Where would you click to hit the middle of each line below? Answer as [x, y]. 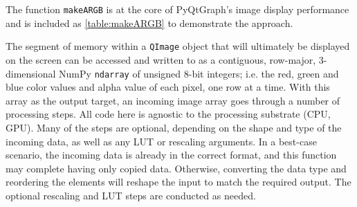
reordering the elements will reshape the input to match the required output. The [178, 182]
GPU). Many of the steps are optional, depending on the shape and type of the [174, 127]
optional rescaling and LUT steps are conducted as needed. [131, 195]
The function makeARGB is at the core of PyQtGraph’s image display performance [177, 9]
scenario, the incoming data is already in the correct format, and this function [171, 155]
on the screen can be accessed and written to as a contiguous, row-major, [161, 59]
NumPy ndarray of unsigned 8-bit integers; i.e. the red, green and [199, 73]
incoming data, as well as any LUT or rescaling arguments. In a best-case [161, 141]
